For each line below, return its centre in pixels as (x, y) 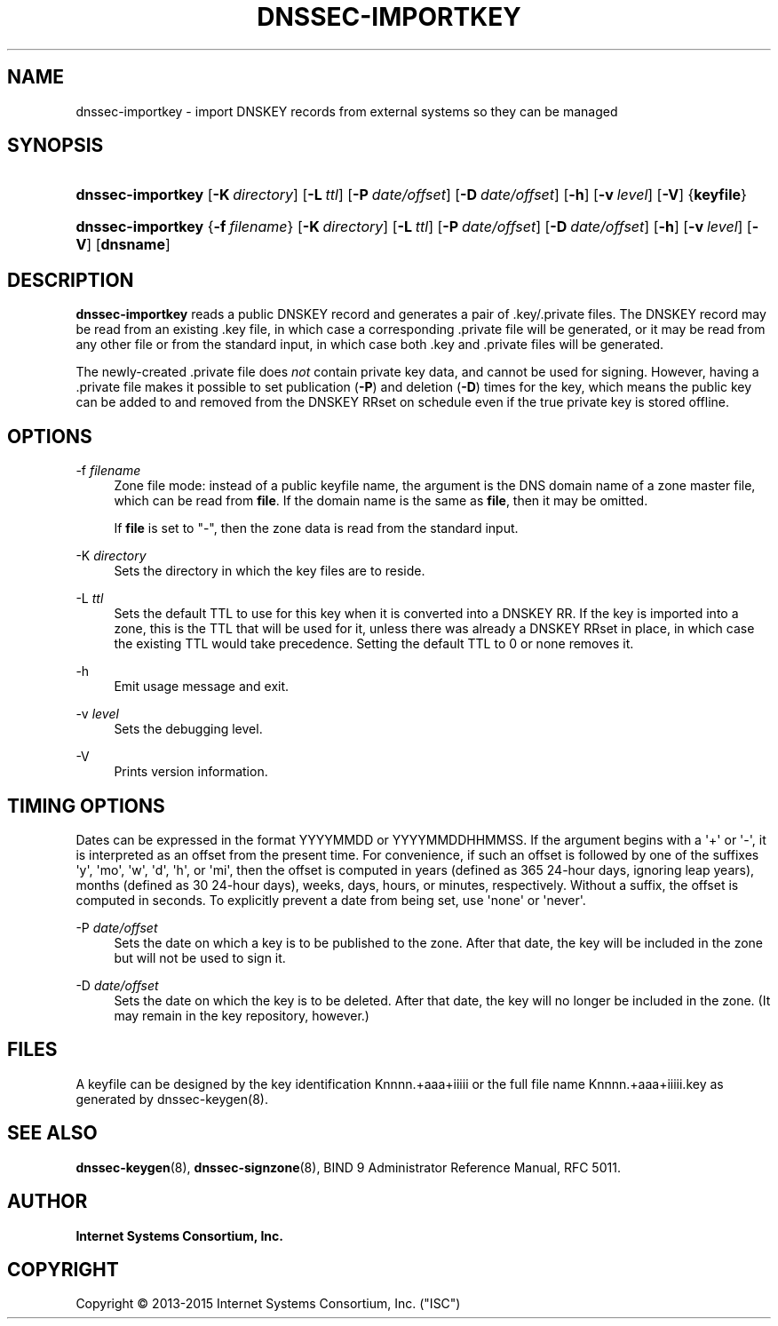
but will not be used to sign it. (200, 957)
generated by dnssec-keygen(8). (172, 1099)
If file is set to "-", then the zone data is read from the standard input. (316, 528)
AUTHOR (48, 1202)
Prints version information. (191, 772)
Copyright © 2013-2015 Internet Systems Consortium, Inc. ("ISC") (268, 1304)
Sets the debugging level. (188, 729)
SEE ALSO (52, 1133)
